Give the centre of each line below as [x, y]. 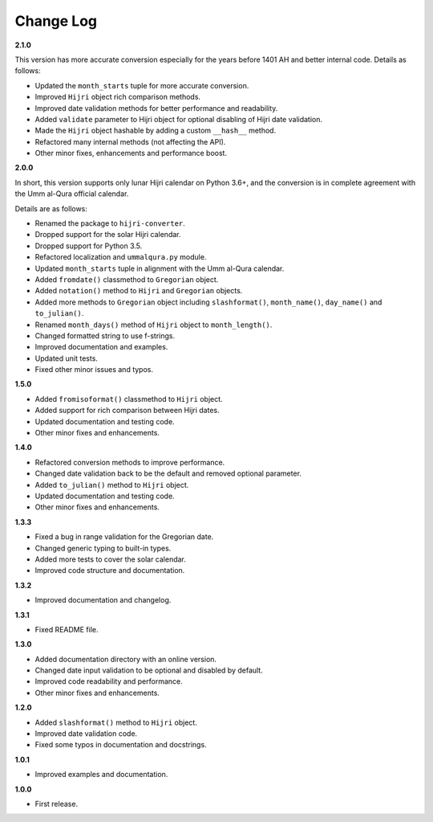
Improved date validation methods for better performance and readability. [156, 108]
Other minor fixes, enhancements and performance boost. [131, 153]
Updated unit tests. [66, 358]
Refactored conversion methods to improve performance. [130, 462]
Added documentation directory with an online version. [125, 659]
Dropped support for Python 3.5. [89, 246]
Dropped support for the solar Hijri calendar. [108, 235]
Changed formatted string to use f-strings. [105, 335]
